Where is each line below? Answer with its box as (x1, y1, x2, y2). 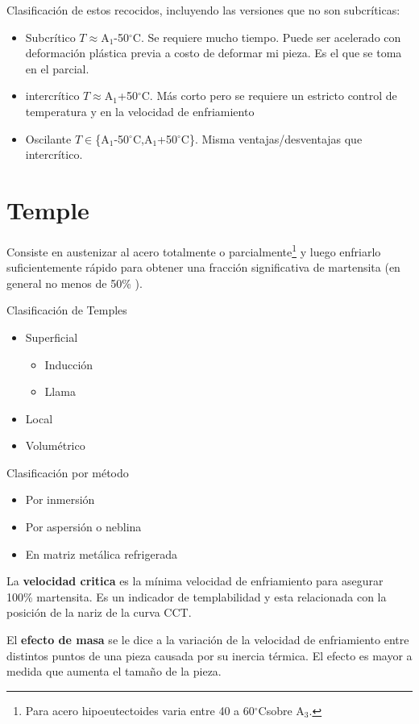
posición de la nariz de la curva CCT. (6, 604, 192, 621)
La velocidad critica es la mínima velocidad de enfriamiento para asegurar (6, 572, 384, 589)
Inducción (44, 356, 93, 372)
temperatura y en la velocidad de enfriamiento (25, 102, 255, 119)
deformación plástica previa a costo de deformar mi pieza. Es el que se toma (25, 44, 402, 61)
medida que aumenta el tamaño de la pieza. (6, 663, 222, 680)
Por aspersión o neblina (25, 518, 142, 535)
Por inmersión (25, 491, 95, 508)
